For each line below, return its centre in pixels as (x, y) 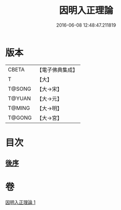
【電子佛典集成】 (57, 70)
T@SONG (20, 89)
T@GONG (20, 118)
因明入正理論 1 (21, 202)
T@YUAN (19, 98)
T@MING (19, 108)
